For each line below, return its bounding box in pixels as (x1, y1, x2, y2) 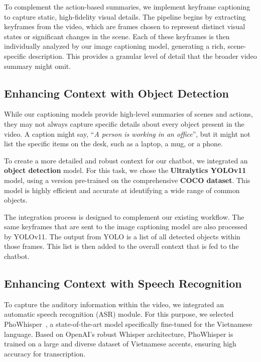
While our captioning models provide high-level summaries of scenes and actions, (4, 109, 253, 119)
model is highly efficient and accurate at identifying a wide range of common (4, 185, 240, 195)
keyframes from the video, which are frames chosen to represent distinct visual (4, 21, 245, 32)
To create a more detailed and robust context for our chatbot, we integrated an (4, 155, 248, 165)
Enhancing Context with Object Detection (4, 85, 229, 101)
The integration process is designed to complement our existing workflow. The (4, 211, 244, 222)
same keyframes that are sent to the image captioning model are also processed (4, 221, 247, 232)
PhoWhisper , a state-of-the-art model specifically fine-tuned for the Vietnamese (4, 319, 252, 329)
